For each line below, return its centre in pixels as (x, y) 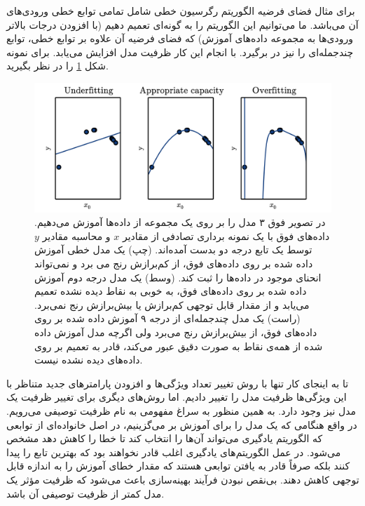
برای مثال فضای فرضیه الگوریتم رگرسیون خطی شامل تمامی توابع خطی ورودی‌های (181, 11)
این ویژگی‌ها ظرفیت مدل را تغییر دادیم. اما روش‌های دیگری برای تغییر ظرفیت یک (177, 397)
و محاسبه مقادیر (76, 235)
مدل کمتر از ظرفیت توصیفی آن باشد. (85, 493)
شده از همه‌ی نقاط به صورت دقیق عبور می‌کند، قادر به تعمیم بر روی (179, 346)
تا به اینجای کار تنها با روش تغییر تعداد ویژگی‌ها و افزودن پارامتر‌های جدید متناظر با (178, 383)
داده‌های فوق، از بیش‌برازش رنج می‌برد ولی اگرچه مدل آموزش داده (176, 332)
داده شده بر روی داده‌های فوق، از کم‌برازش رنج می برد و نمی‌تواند (174, 264)
